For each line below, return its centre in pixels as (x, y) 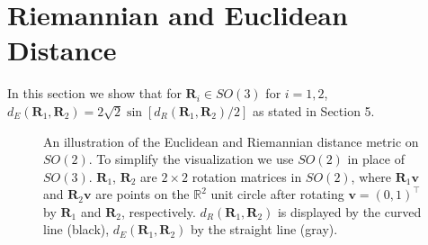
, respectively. (158, 211)
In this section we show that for (94, 93)
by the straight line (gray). (264, 229)
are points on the (143, 194)
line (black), (76, 229)
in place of (376, 159)
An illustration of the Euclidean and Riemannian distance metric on (231, 141)
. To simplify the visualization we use (191, 159)
